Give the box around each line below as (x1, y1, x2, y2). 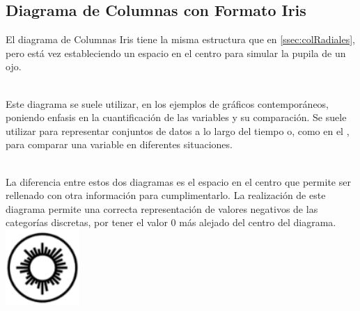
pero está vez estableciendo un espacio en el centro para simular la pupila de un (6, 45, 346, 60)
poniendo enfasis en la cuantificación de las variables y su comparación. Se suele (6, 110, 347, 125)
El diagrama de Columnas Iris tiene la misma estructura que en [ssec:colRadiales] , (6, 32, 355, 47)
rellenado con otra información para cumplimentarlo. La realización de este (6, 188, 326, 202)
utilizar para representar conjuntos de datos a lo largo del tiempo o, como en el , (6, 123, 350, 138)
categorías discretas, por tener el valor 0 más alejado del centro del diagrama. (6, 215, 336, 230)
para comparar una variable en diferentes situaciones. (6, 137, 233, 152)
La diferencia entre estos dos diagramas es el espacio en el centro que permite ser (6, 174, 351, 189)
